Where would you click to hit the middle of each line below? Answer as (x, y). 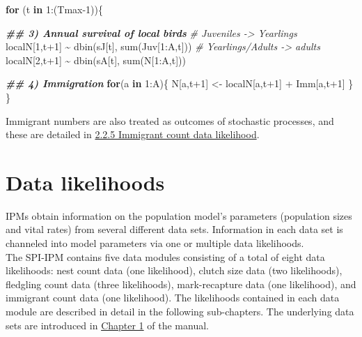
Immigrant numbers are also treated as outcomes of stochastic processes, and (170, 120)
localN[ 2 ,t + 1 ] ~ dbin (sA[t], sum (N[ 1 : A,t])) (96, 60)
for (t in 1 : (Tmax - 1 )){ (55, 9)
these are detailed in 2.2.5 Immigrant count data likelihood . (133, 134)
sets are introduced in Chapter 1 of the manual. (107, 325)
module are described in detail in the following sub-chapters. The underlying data (180, 312)
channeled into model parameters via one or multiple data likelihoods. (155, 243)
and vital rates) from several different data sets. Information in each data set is (174, 229)
